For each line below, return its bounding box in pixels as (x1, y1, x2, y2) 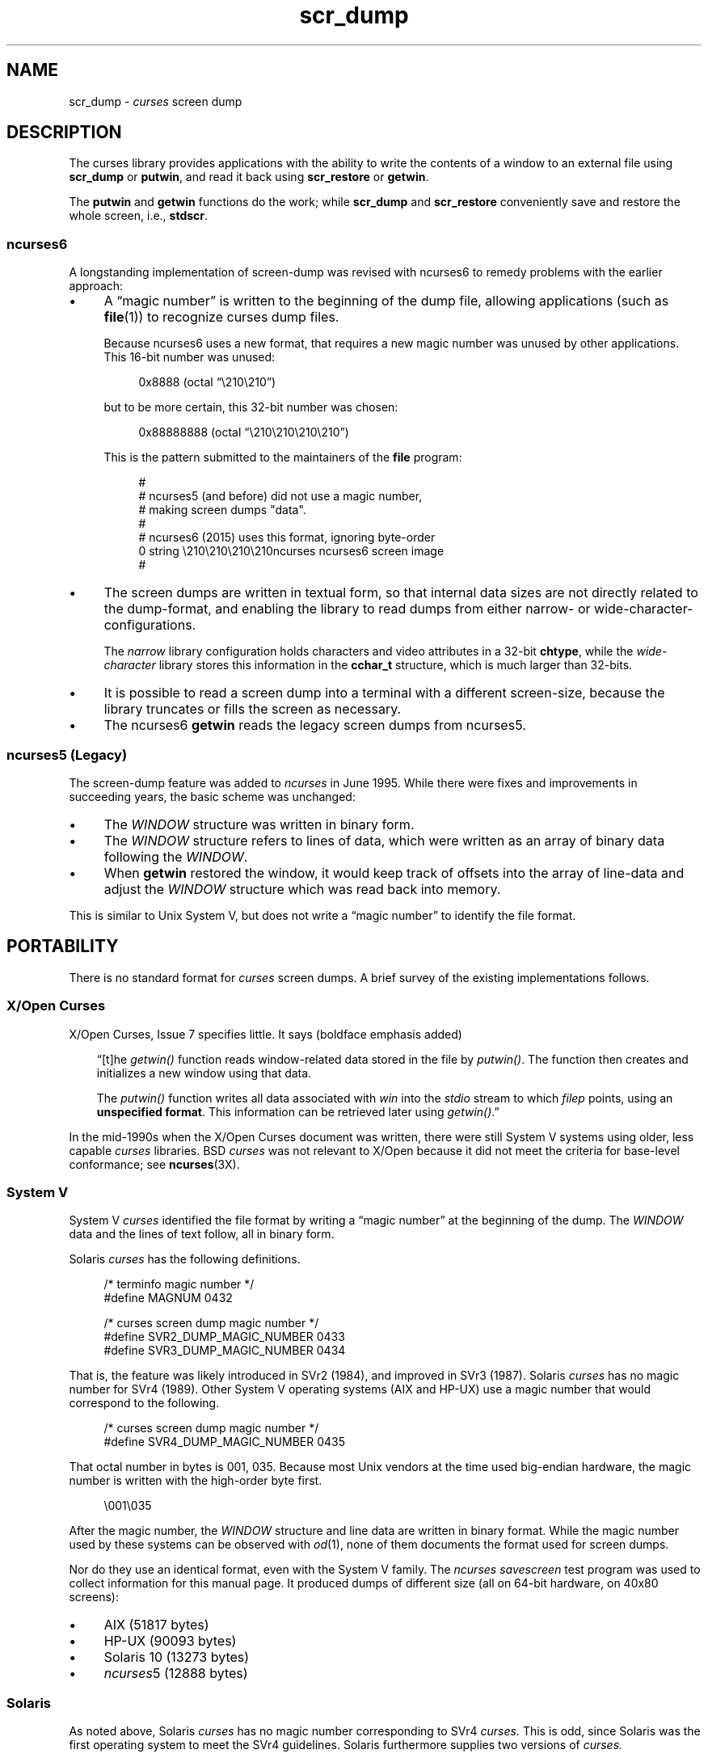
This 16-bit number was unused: (103, 350, 276, 365)
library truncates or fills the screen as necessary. (103, 701, 402, 718)
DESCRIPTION (6, 122, 122, 143)
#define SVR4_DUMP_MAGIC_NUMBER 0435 (103, 1435, 345, 1449)
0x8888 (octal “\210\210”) (138, 375, 276, 390)
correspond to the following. (69, 1396, 220, 1410)
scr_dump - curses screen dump (69, 94, 242, 108)
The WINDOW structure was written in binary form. (103, 816, 415, 833)
